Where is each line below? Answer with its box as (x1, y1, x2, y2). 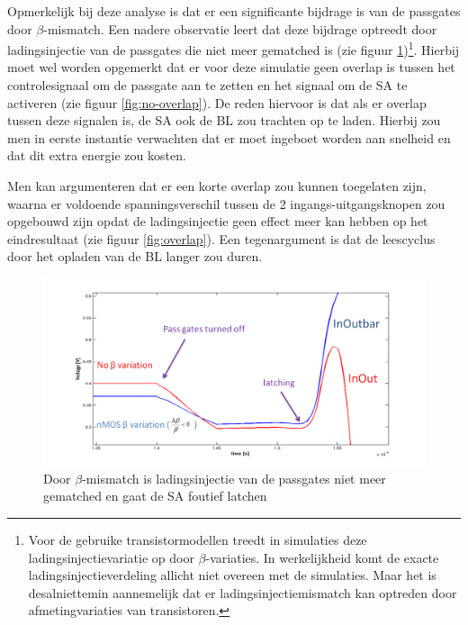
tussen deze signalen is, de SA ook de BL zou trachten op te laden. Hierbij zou (7, 111, 441, 130)
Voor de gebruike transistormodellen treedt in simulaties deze (28, 530, 367, 549)
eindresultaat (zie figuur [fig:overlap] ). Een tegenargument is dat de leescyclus (7, 229, 436, 248)
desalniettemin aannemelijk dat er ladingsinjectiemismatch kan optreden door (28, 583, 457, 602)
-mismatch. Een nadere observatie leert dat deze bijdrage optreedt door (43, 19, 437, 38)
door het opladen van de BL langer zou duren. (7, 247, 263, 266)
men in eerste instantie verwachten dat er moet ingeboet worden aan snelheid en (7, 128, 451, 147)
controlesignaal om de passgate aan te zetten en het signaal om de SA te (7, 76, 408, 95)
